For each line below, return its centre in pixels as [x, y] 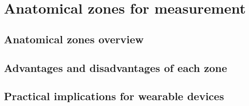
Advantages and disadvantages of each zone [116, 67]
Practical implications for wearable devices [114, 96]
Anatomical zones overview [74, 39]
